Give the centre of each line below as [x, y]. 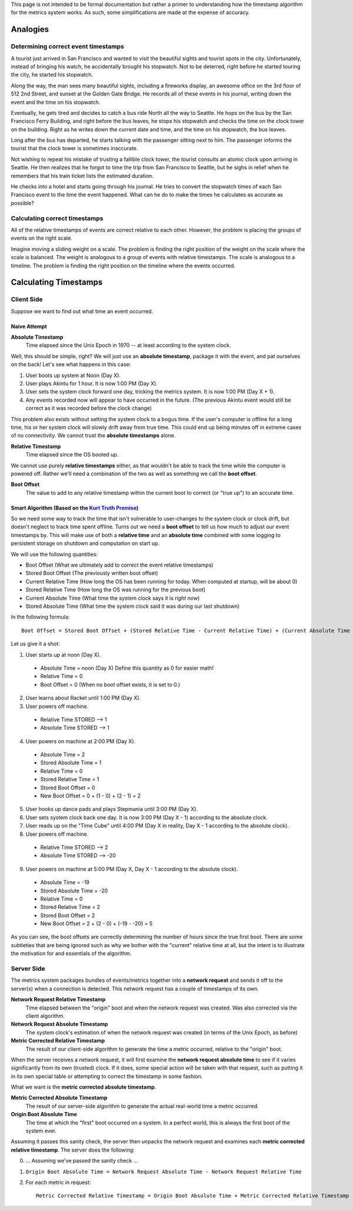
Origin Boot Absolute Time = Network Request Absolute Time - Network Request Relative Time [164, 1172]
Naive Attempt [29, 326]
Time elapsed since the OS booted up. [72, 455]
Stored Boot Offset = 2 [68, 915]
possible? [23, 203]
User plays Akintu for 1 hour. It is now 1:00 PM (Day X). [92, 383]
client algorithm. [45, 1015]
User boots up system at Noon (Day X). [73, 375]
